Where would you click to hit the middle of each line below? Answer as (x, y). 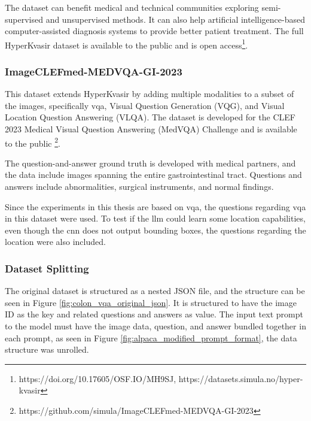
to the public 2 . (33, 142)
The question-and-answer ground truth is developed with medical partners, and (150, 163)
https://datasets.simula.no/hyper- (241, 378)
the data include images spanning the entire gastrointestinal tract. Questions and (153, 175)
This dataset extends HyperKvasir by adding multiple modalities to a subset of (150, 94)
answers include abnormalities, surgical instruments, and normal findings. (139, 187)
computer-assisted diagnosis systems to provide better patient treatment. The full (154, 31)
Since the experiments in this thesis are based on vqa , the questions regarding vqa (155, 206)
